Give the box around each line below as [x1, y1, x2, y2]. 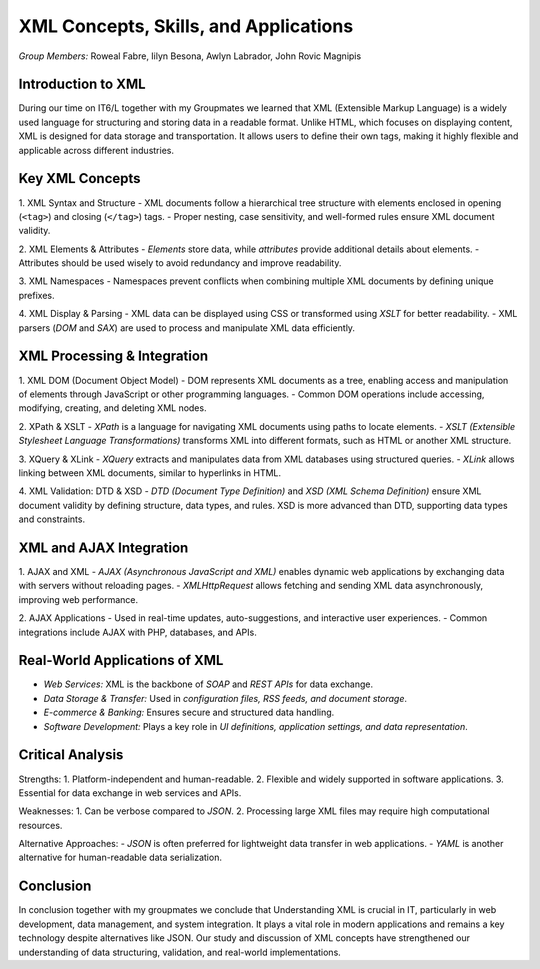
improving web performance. [18, 593, 139, 605]
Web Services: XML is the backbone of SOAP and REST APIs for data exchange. [43, 678, 374, 690]
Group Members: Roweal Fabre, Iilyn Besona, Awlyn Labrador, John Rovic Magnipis [18, 50, 362, 62]
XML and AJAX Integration [18, 539, 189, 556]
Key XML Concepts [18, 170, 141, 187]
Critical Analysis [18, 746, 124, 764]
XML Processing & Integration [18, 348, 209, 365]
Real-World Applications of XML [18, 652, 224, 669]
